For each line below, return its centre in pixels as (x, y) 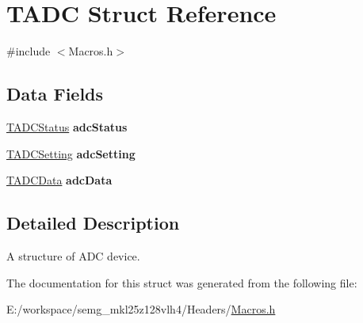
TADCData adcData (59, 180)
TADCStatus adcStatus (67, 126)
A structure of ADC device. (73, 255)
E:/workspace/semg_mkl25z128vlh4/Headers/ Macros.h (141, 309)
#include (29, 51)
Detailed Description (93, 223)
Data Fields (55, 94)
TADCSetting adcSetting (71, 153)
